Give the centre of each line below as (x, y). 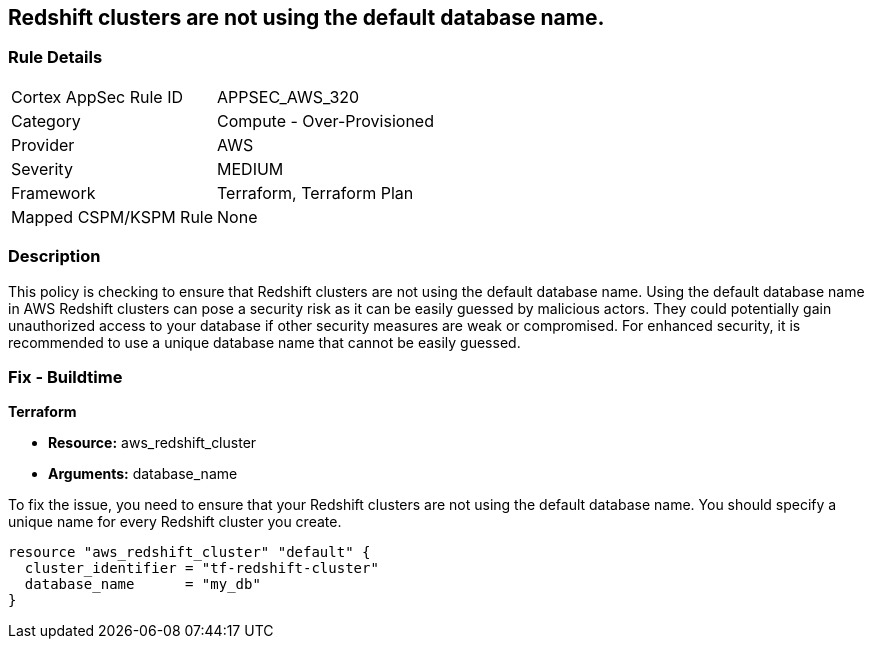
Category (46, 120)
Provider (43, 144)
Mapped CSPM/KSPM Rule (112, 216)
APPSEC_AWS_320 (288, 96)
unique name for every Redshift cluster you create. (175, 522)
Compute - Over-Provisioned (325, 120)
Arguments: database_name (143, 474)
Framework (53, 192)
